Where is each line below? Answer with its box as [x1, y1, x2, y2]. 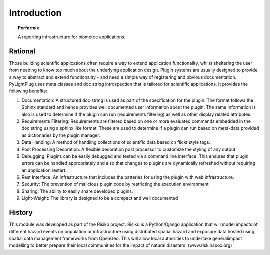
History [9, 208, 33, 217]
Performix [18, 25, 39, 31]
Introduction [9, 7, 62, 18]
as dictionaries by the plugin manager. [21, 132, 100, 138]
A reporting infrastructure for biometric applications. [18, 34, 126, 40]
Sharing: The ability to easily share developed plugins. [21, 188, 133, 194]
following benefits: [9, 88, 47, 94]
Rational [9, 47, 36, 55]
